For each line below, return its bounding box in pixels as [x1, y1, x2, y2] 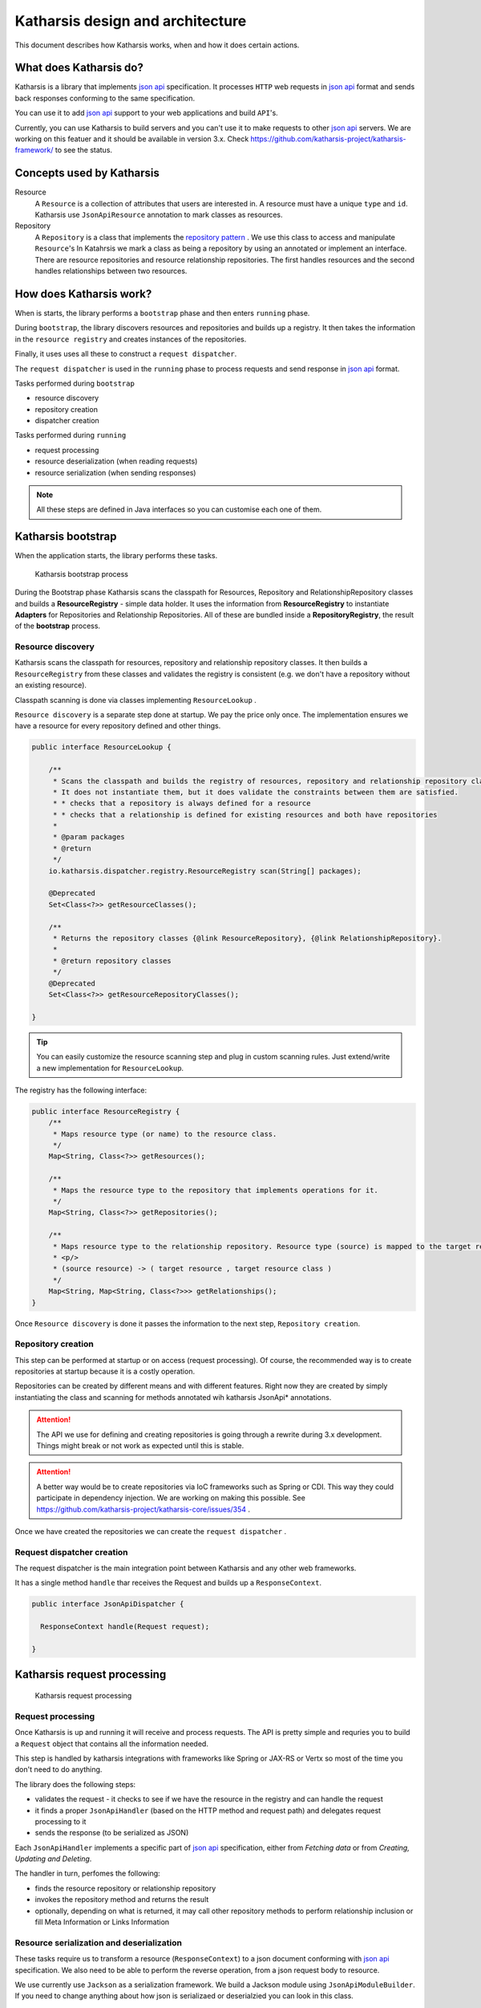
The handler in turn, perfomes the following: [14, 1868, 160, 1879]
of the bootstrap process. [14, 621, 100, 631]
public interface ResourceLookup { [31, 743, 172, 752]
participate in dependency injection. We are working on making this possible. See [36, 1493, 306, 1503]
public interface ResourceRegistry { [31, 1107, 180, 1116]
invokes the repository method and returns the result [34, 1895, 209, 1904]
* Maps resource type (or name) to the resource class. [52, 1129, 277, 1138]
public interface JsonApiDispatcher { [31, 1599, 184, 1609]
